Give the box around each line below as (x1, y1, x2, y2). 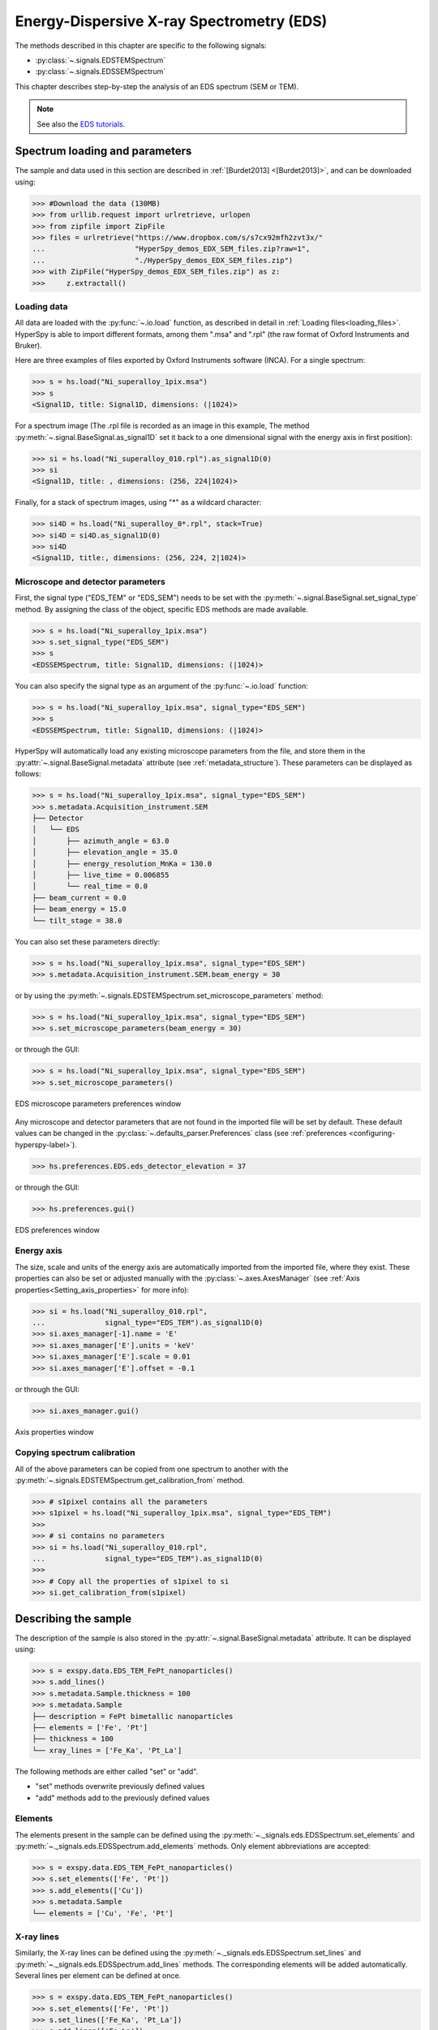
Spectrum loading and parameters (15, 145, 192, 158)
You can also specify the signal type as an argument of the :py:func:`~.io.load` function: (15, 680, 308, 690)
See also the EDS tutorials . (36, 119, 126, 129)
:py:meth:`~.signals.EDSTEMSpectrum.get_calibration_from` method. (15, 1475, 245, 1485)
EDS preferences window (15, 1224, 101, 1234)
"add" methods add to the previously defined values (35, 1793, 210, 1803)
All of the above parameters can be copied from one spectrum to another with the (15, 1464, 289, 1474)
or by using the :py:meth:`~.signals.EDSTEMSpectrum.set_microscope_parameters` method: (15, 991, 324, 1000)
